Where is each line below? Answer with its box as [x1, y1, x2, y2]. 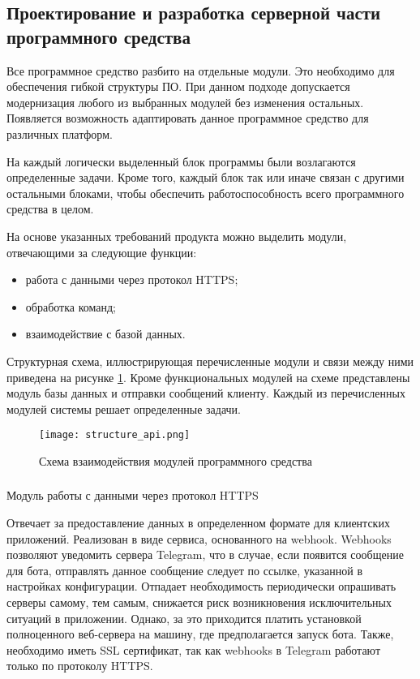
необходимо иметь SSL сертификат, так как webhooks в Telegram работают [6, 641, 381, 658]
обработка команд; [25, 298, 116, 315]
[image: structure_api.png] [39, 429, 191, 441]
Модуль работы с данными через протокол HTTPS [6, 487, 259, 504]
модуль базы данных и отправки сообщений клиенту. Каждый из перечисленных [6, 385, 405, 402]
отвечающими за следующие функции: [6, 243, 197, 260]
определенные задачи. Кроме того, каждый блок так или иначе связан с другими [6, 169, 405, 186]
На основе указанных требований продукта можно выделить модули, [6, 227, 347, 244]
